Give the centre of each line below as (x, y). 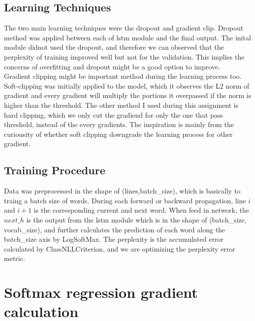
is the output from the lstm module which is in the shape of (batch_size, (136, 219)
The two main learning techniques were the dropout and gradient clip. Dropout (124, 28)
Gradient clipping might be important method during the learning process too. (123, 76)
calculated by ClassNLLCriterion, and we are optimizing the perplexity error (120, 248)
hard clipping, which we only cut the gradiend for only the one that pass (113, 114)
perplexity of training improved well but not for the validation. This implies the (124, 56)
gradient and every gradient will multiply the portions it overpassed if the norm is (128, 95)
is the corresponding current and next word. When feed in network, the (141, 210)
